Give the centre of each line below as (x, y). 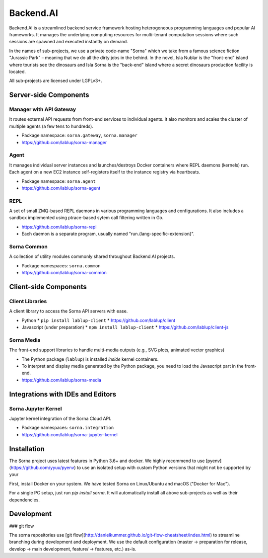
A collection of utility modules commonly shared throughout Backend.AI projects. (92, 256)
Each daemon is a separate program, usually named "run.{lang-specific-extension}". (108, 234)
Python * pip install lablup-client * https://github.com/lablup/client (99, 320)
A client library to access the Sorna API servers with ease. (68, 311)
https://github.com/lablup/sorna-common (64, 273)
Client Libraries (28, 301)
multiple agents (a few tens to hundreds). (51, 126)
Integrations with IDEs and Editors (63, 394)
